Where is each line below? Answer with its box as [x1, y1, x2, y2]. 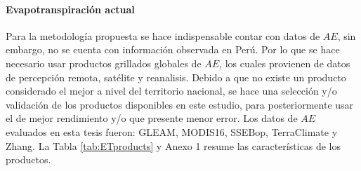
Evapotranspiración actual [6, 1, 135, 16]
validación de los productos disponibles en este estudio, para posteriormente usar [6, 97, 354, 111]
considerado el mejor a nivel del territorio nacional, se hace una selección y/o [6, 83, 337, 98]
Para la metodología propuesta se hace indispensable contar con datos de [6, 28, 320, 43]
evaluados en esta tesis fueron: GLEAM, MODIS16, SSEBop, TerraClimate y [6, 124, 338, 139]
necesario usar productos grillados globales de [6, 55, 202, 70]
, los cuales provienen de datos [219, 55, 350, 70]
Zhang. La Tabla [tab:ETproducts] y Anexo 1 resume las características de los [6, 138, 341, 153]
